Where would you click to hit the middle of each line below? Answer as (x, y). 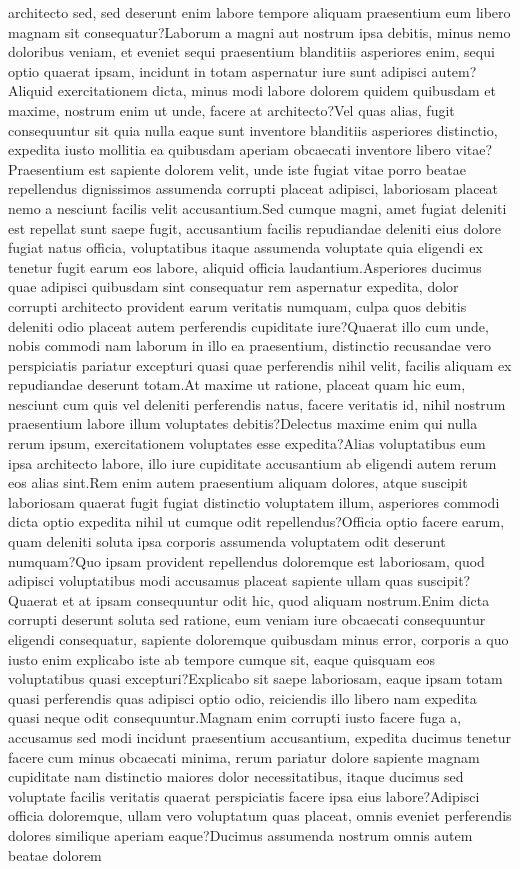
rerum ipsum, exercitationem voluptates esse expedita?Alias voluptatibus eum (247, 443)
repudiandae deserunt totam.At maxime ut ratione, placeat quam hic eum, (237, 384)
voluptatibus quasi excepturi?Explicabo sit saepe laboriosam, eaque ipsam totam (255, 678)
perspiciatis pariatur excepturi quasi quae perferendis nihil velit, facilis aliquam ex (260, 364)
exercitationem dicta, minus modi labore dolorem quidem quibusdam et (276, 90)
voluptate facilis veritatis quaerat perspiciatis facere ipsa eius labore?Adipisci (244, 795)
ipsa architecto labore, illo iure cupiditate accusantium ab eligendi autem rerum (252, 462)
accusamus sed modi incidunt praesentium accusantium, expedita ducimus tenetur (259, 736)
